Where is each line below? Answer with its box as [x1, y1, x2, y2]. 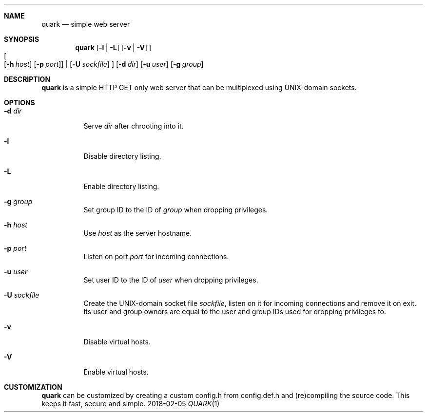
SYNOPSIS [4, 35, 39, 43]
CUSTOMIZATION [4, 383, 62, 391]
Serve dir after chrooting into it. [83, 122, 184, 130]
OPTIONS [4, 98, 35, 107]
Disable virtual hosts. [83, 338, 151, 346]
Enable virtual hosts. [83, 368, 149, 376]
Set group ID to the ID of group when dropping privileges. [83, 206, 268, 214]
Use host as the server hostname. [83, 229, 192, 237]
